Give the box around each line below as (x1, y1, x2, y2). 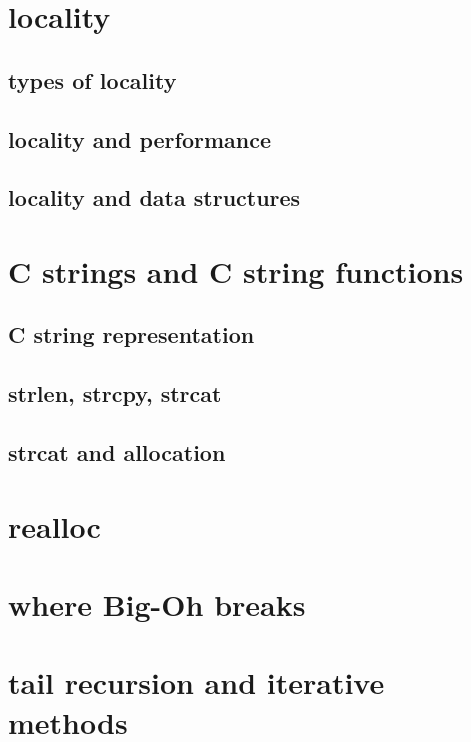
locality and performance (8, 123, 272, 154)
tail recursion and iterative (8, 662, 385, 703)
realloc (8, 505, 101, 546)
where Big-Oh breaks (8, 584, 306, 624)
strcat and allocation (8, 437, 226, 468)
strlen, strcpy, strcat (8, 378, 222, 409)
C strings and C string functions (8, 250, 464, 291)
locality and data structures (8, 182, 301, 213)
